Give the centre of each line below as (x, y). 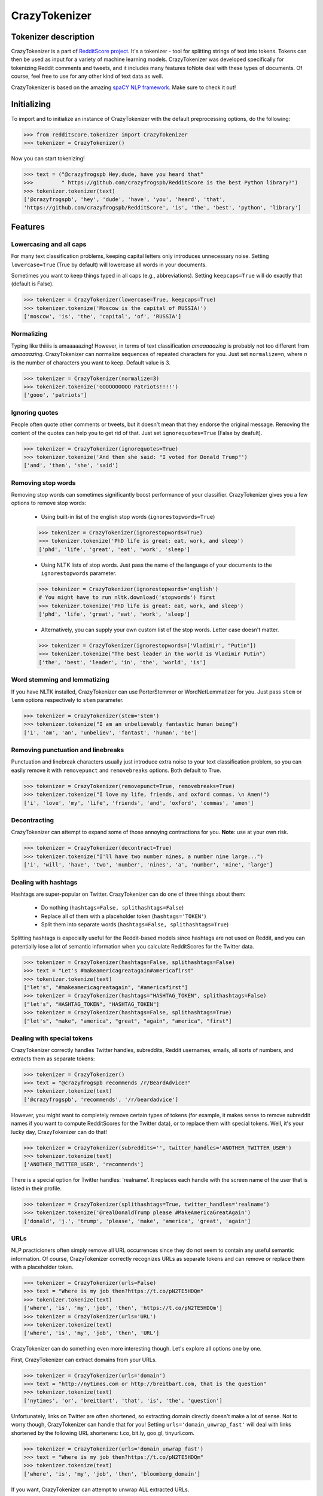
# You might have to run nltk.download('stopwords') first (127, 598)
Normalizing (29, 334)
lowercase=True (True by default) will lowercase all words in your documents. (109, 264)
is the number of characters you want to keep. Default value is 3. (91, 363)
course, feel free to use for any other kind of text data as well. (87, 76)
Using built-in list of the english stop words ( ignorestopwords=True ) (128, 516)
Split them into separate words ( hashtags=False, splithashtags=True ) (135, 925)
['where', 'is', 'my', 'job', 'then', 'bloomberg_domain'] (112, 1474)
